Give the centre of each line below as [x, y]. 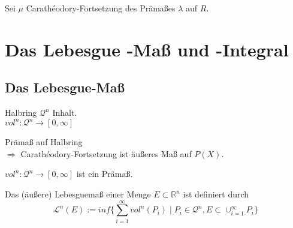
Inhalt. [65, 112]
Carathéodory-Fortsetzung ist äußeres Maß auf [106, 153]
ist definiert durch [216, 194]
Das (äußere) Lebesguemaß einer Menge [78, 194]
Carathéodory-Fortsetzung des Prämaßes [101, 8]
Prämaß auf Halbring [44, 142]
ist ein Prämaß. [105, 174]
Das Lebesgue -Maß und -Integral [147, 49]
